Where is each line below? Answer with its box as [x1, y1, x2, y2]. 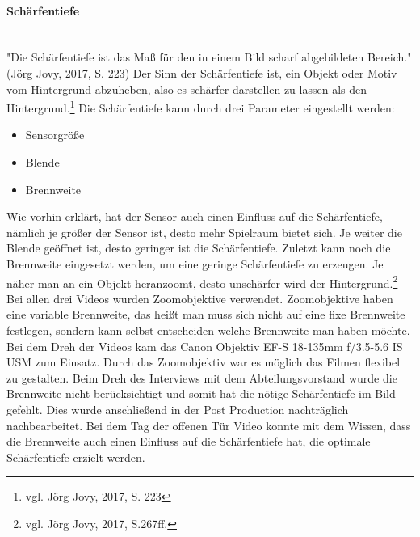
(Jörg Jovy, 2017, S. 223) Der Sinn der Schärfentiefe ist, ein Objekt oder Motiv [6, 64, 397, 81]
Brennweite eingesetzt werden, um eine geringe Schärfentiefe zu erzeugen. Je [6, 255, 384, 272]
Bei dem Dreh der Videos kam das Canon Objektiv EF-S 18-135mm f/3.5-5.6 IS [6, 337, 403, 354]
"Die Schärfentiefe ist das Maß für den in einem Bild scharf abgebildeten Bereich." [6, 49, 412, 66]
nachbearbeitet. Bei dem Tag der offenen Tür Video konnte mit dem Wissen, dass [6, 416, 411, 433]
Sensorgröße [25, 126, 85, 143]
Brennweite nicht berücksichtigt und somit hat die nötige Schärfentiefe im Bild [6, 385, 396, 402]
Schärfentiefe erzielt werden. [6, 448, 145, 465]
